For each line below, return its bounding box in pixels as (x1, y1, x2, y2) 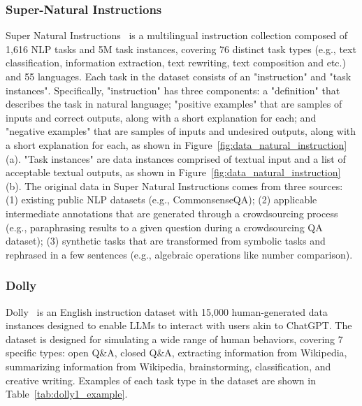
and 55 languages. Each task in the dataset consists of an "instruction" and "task (6, 69, 352, 83)
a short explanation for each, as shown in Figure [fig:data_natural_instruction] (6, 137, 347, 152)
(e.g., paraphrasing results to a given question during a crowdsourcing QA (6, 219, 323, 234)
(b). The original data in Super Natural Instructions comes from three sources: (6, 178, 343, 193)
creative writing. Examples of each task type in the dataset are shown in (6, 372, 316, 387)
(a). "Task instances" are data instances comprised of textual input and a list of (6, 151, 346, 166)
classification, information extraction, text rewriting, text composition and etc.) (6, 55, 346, 70)
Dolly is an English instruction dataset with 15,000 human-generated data (6, 304, 328, 319)
